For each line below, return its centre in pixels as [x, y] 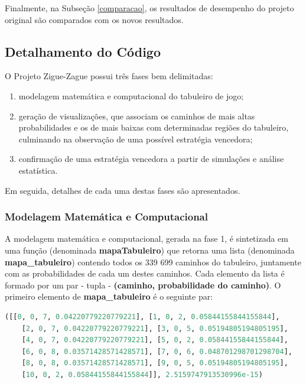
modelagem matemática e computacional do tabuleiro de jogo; [131, 95]
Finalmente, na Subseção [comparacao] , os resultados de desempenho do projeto [149, 8]
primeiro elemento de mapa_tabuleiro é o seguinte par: [109, 296]
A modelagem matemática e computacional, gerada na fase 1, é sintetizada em [147, 238]
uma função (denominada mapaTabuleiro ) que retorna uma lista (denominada [150, 250]
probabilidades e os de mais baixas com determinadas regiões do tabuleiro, [154, 127]
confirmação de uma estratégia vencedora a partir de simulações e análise [151, 159]
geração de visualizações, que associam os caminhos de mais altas [137, 116]
